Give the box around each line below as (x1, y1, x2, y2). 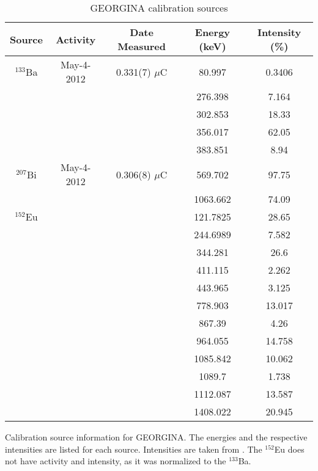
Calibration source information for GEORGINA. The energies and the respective (5, 431, 308, 443)
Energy (194, 25, 231, 39)
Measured (117, 39, 166, 53)
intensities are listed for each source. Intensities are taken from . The (5, 442, 262, 455)
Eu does (274, 442, 305, 455)
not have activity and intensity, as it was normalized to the (5, 455, 226, 467)
